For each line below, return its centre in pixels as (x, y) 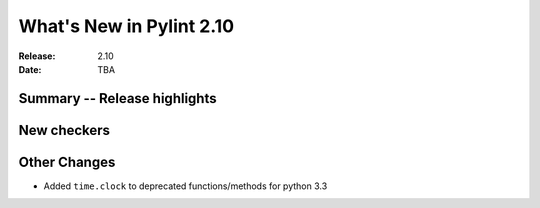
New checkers (64, 130)
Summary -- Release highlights (117, 98)
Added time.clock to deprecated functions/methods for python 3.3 (185, 186)
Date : (30, 69)
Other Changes (67, 161)
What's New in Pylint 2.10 (126, 26)
